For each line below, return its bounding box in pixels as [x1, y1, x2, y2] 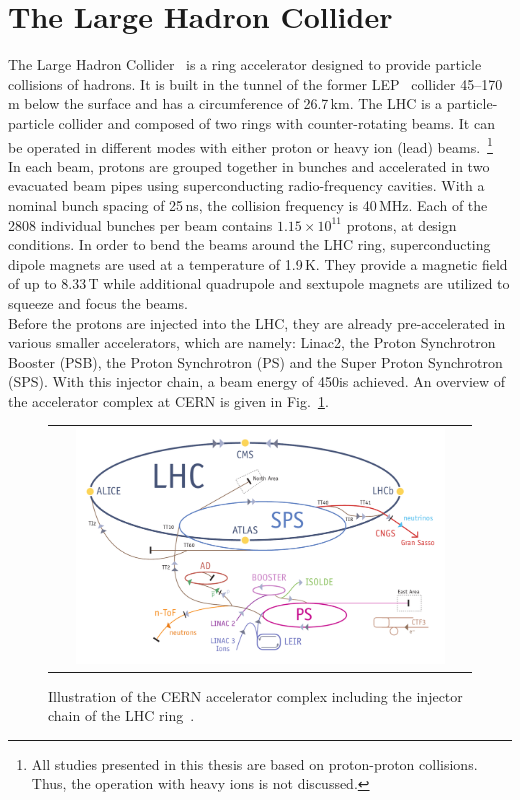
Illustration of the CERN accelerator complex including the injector [48, 685, 463, 706]
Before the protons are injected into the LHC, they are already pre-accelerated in [8, 312, 506, 333]
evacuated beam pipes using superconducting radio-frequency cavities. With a [8, 175, 485, 196]
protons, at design [346, 214, 457, 235]
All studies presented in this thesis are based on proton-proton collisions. [31, 753, 478, 774]
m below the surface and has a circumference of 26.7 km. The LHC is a [8, 93, 443, 114]
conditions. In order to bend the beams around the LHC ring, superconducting [8, 234, 491, 255]
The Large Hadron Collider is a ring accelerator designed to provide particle [8, 54, 482, 75]
